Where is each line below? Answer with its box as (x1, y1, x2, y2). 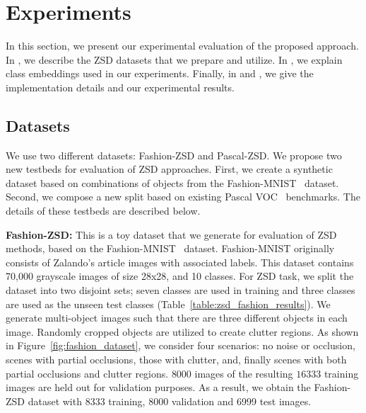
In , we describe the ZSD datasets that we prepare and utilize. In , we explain (6, 52, 343, 67)
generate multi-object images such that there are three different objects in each (6, 310, 348, 325)
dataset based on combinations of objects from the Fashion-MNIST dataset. (6, 175, 339, 190)
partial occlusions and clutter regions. (6, 366, 169, 380)
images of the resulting (194, 366, 293, 380)
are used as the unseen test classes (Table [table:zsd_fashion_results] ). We (6, 296, 331, 311)
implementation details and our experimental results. (6, 79, 235, 94)
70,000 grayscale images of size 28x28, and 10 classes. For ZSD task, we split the (6, 268, 354, 283)
